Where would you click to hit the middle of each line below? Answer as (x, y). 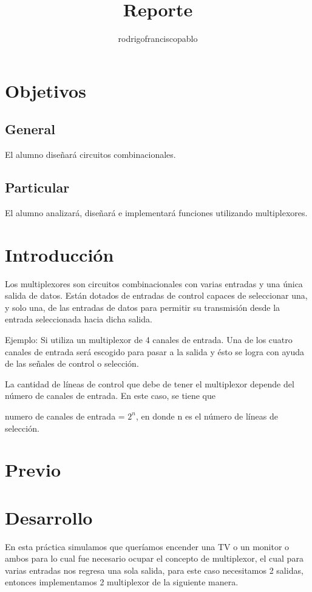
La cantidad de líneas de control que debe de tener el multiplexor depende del (150, 383)
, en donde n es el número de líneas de (207, 416)
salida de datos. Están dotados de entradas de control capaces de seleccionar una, (156, 295)
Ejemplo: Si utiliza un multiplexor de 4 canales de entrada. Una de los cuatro (149, 339)
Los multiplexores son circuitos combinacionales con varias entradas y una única (154, 283)
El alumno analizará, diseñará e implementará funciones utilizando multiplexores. (156, 212)
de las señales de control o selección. (72, 363)
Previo (33, 470)
